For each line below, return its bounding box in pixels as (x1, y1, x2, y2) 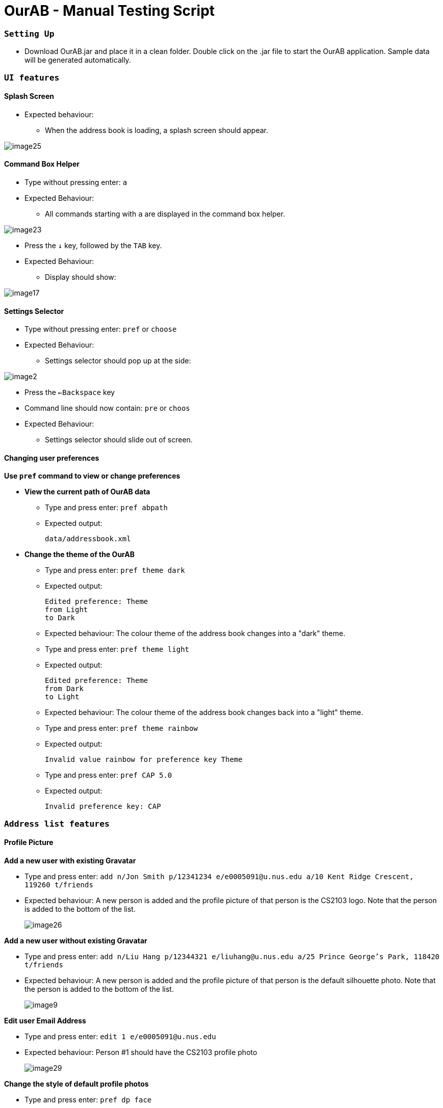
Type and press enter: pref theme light (45, 645, 189, 654)
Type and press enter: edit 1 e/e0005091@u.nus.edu (24, 1032, 216, 1041)
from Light (45, 605, 88, 614)
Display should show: (45, 272, 116, 281)
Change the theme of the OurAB (24, 550, 135, 559)
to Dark (45, 614, 75, 622)
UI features (4, 72, 60, 83)
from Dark (45, 684, 84, 693)
